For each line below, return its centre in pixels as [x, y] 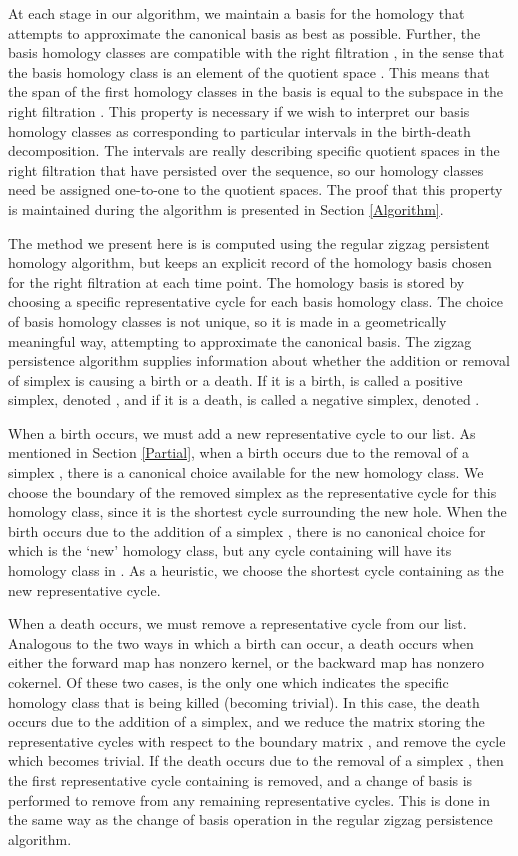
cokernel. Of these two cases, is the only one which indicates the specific [228, 682]
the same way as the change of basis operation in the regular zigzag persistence [250, 819]
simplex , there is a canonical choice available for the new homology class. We [246, 472]
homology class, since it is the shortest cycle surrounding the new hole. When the [257, 511]
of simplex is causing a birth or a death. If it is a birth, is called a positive [235, 379]
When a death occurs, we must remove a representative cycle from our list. [237, 623]
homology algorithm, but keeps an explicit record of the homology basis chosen [250, 262]
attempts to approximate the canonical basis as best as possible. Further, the [244, 32]
